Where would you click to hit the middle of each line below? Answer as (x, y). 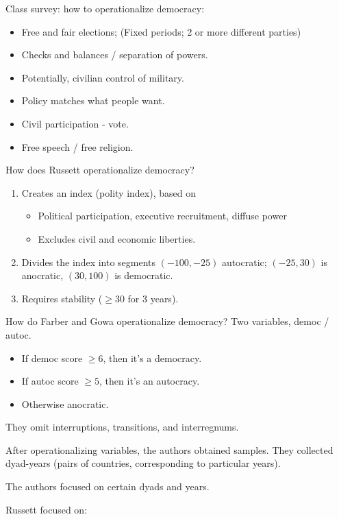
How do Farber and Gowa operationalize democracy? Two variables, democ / (167, 321)
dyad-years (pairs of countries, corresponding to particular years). (143, 463)
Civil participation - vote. (75, 123)
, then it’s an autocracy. (150, 381)
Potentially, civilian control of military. (103, 77)
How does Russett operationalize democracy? (100, 170)
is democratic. (144, 275)
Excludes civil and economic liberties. (117, 238)
